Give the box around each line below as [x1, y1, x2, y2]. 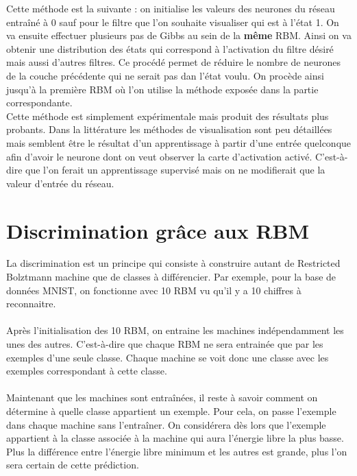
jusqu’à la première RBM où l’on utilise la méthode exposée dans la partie [6, 82, 319, 96]
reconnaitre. [6, 296, 56, 311]
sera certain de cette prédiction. [6, 457, 139, 472]
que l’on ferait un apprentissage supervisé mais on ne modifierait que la [25, 163, 325, 177]
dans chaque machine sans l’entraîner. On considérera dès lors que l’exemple [6, 417, 326, 431]
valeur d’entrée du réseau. [6, 176, 114, 190]
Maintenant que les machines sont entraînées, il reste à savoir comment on [6, 390, 318, 405]
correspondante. [6, 95, 73, 110]
